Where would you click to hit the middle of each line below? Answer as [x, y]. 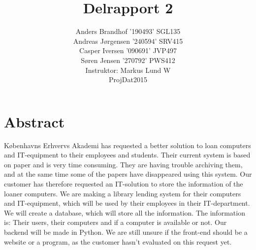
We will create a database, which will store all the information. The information [125, 212]
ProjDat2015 [128, 79]
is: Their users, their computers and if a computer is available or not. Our [115, 222]
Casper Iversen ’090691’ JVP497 [128, 50]
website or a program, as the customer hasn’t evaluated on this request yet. [118, 241]
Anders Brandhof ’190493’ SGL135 [128, 31]
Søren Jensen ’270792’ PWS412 [128, 60]
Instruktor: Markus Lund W [128, 70]
